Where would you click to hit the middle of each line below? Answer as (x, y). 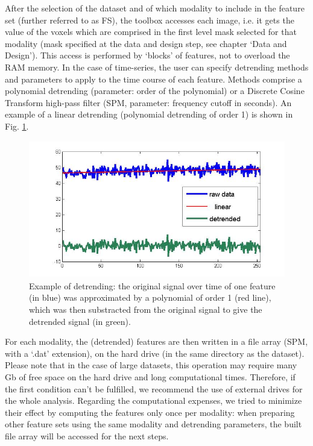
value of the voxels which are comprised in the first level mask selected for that (151, 32)
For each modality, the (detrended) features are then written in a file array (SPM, (156, 341)
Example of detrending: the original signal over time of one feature (152, 285)
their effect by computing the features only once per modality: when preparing (150, 412)
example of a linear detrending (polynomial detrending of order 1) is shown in (149, 114)
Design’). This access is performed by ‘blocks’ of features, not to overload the (147, 55)
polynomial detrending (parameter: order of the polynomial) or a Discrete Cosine (155, 91)
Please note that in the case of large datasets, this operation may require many (151, 365)
